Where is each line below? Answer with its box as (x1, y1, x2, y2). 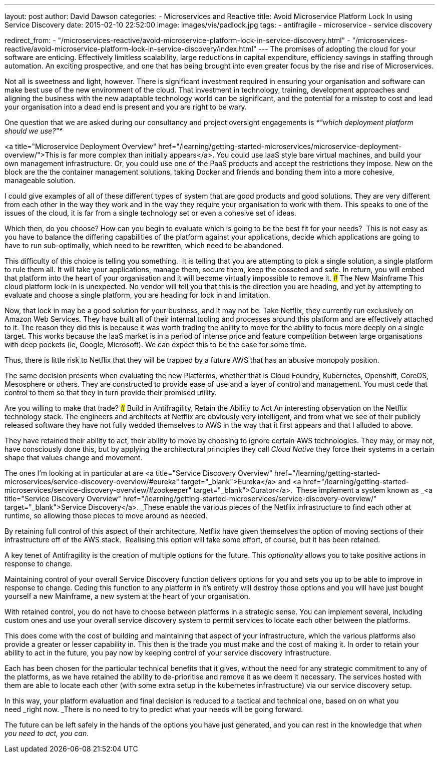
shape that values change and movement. (5, 453, 143, 462)
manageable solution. (5, 176, 76, 185)
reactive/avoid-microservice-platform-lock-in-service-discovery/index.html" (5, 45, 257, 53)
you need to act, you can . (5, 729, 89, 737)
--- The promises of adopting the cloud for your (258, 45, 416, 53)
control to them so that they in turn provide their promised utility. (5, 388, 217, 397)
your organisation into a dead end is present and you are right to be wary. (5, 103, 247, 111)
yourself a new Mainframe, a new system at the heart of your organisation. (5, 592, 250, 600)
